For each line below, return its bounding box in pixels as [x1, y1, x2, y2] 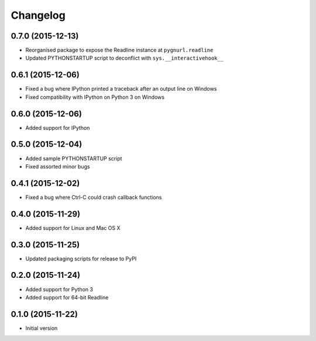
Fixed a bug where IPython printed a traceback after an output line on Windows [25, 85, 217, 92]
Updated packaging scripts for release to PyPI [25, 255, 137, 262]
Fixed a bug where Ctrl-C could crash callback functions [25, 194, 162, 201]
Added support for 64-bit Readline [25, 294, 109, 301]
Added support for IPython [25, 124, 90, 131]
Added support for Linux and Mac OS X [25, 224, 121, 231]
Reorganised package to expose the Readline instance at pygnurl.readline [25, 47, 214, 54]
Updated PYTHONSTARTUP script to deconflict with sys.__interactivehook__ [25, 54, 224, 61]
